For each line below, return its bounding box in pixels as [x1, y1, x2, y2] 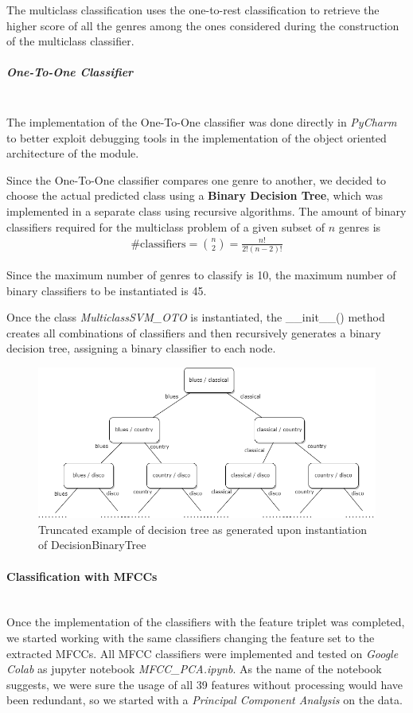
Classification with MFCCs [6, 567, 158, 584]
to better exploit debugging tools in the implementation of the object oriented [6, 129, 387, 146]
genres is [338, 218, 381, 235]
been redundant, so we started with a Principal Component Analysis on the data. [6, 692, 403, 708]
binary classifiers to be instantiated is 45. [6, 282, 207, 298]
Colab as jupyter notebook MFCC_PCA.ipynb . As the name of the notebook [6, 660, 382, 677]
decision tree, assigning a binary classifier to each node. [6, 340, 276, 356]
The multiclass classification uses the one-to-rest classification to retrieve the [6, 2, 380, 18]
